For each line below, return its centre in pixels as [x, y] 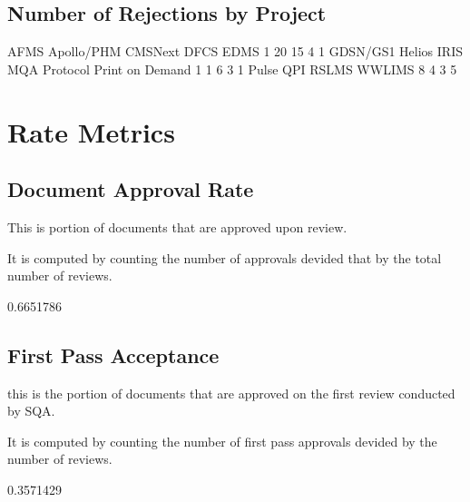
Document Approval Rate [131, 189]
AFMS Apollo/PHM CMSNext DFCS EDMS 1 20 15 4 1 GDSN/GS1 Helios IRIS [235, 51]
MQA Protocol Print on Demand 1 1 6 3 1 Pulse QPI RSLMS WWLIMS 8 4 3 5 [232, 69]
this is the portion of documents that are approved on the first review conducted [231, 393]
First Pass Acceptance [113, 354]
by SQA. [31, 411]
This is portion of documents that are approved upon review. [177, 226]
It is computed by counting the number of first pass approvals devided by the [222, 441]
